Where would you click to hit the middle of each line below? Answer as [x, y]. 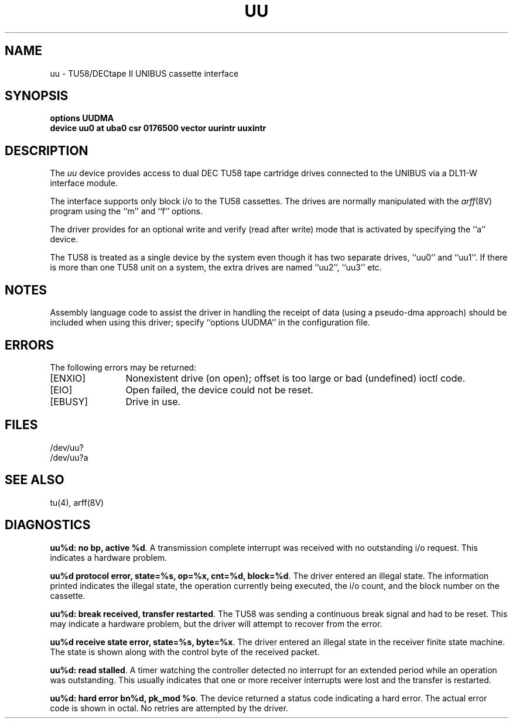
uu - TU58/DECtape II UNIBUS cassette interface [144, 73]
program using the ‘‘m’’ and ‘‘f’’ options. [126, 211]
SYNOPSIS [37, 96]
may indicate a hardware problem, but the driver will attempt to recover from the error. [216, 623]
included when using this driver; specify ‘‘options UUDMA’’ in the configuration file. [210, 323]
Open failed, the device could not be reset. [219, 390]
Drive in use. [153, 401]
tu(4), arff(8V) [77, 502]
